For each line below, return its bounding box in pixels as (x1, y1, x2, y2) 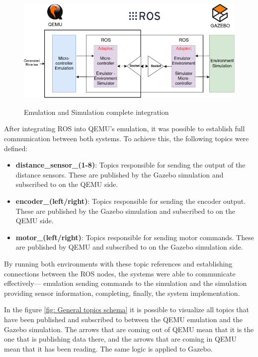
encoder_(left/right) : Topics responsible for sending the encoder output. (15, 196, 246, 206)
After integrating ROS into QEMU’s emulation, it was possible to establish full (4, 123, 245, 134)
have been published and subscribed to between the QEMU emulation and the (4, 314, 243, 324)
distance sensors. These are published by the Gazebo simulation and (15, 169, 224, 179)
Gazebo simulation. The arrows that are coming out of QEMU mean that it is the (4, 324, 254, 334)
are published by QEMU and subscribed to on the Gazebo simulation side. (15, 242, 243, 252)
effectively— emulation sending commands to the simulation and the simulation (4, 278, 247, 288)
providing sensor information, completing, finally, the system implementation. (4, 287, 240, 298)
